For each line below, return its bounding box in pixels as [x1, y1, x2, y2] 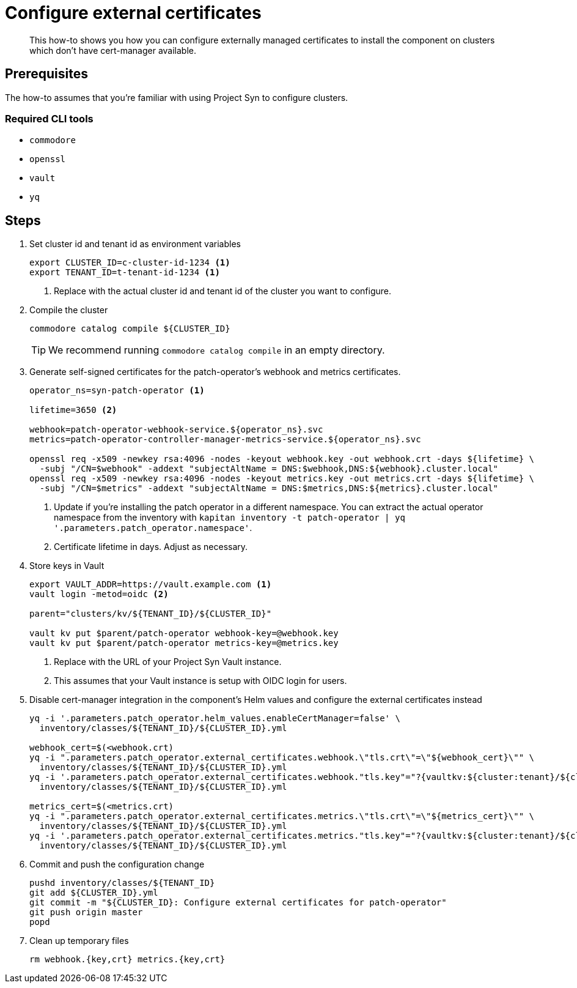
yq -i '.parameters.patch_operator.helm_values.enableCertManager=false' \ [29, 713, 400, 724]
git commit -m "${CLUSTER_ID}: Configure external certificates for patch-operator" [29, 897, 447, 908]
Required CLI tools [5, 112, 94, 125]
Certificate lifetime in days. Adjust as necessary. [54, 541, 248, 552]
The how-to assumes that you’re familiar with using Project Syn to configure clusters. [5, 92, 348, 103]
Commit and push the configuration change [29, 859, 205, 870]
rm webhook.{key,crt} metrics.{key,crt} [29, 954, 226, 965]
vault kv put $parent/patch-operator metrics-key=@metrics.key [29, 638, 339, 648]
